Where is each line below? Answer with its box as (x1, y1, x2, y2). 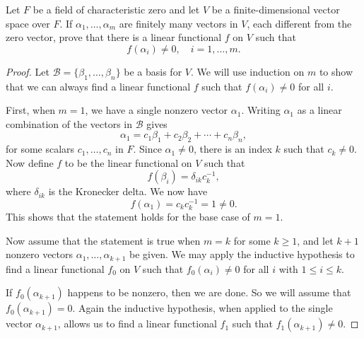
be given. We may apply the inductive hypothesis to (129, 247, 355, 262)
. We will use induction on (190, 64, 305, 78)
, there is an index (193, 141, 272, 156)
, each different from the (247, 16, 352, 30)
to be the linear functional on (64, 155, 192, 170)
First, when (6, 103, 55, 117)
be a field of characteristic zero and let (33, 2, 200, 16)
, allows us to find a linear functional (57, 316, 217, 331)
